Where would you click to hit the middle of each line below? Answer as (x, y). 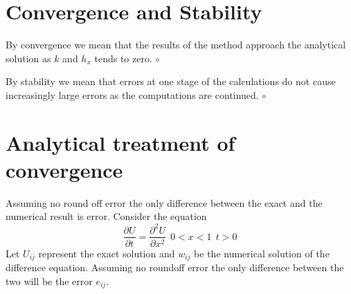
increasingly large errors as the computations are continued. (132, 94)
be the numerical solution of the (262, 253)
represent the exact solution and (107, 253)
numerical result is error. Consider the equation (106, 216)
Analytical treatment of (120, 142)
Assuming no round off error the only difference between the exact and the (164, 202)
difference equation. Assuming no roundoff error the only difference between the (175, 267)
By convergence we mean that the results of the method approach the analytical (176, 45)
